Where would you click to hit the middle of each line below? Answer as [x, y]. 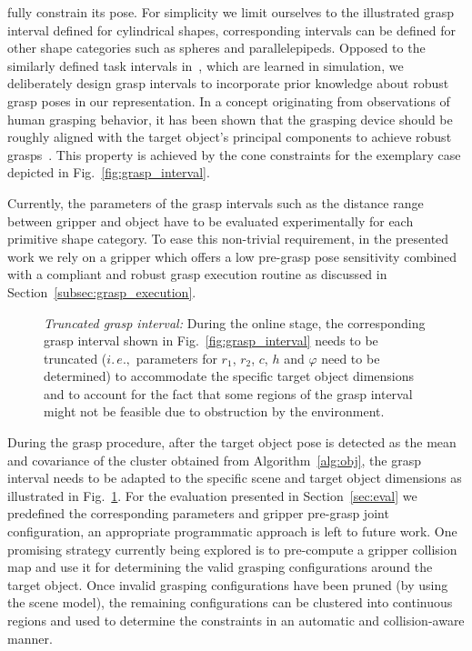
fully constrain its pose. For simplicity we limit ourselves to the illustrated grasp [231, 12]
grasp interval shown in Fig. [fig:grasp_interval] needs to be [211, 341]
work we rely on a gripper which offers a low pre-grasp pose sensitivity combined [232, 256]
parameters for [176, 358]
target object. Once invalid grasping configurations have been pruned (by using [228, 584]
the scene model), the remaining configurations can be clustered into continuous [230, 602]
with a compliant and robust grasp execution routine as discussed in [197, 274]
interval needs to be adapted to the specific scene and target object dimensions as [235, 478]
